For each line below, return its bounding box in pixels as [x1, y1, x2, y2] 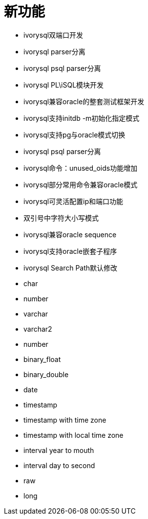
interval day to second [23, 461, 95, 470]
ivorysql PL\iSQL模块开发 [23, 80, 104, 89]
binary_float [23, 355, 61, 363]
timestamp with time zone [23, 415, 106, 424]
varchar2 [23, 324, 52, 333]
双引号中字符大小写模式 [23, 213, 99, 222]
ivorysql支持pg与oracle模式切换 [23, 130, 126, 139]
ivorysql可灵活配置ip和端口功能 [23, 197, 124, 205]
